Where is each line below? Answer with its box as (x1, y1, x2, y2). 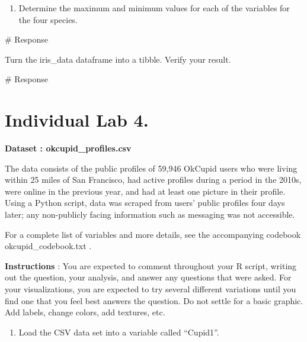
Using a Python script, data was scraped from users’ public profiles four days (5, 196, 285, 209)
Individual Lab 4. (5, 108, 149, 132)
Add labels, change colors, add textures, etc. (5, 306, 165, 318)
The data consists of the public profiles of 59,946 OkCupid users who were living (5, 162, 298, 174)
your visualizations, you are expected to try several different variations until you (5, 283, 296, 295)
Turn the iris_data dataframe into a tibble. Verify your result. (5, 53, 231, 65)
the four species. (18, 13, 78, 25)
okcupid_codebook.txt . (5, 240, 92, 252)
